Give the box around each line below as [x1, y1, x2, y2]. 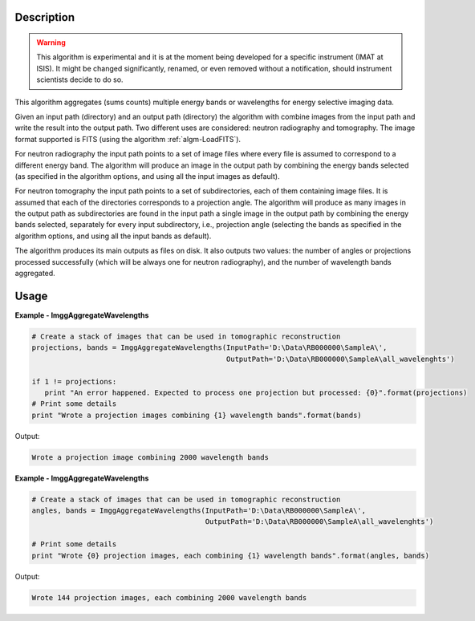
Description [14, 10, 75, 24]
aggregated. [14, 269, 55, 278]
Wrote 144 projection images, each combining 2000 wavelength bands [31, 593, 307, 602]
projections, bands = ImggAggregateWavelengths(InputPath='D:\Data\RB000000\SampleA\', [31, 343, 388, 352]
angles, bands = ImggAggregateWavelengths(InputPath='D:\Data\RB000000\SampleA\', [31, 506, 367, 515]
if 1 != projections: [31, 377, 117, 386]
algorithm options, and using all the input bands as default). [14, 231, 212, 241]
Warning [36, 38, 66, 47]
